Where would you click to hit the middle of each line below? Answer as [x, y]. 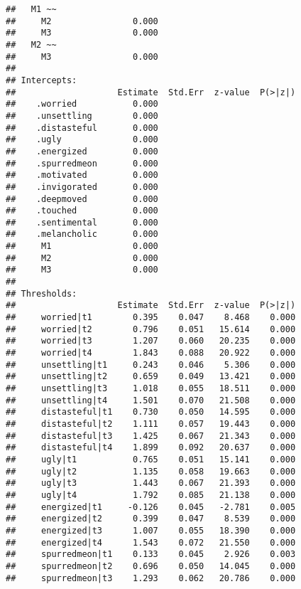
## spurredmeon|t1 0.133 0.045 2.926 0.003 [151, 554]
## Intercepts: [42, 80]
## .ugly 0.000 [82, 140]
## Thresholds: [42, 293]
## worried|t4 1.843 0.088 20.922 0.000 [151, 353]
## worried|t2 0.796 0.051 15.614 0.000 [151, 329]
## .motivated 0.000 [82, 175]
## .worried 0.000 [82, 104]
